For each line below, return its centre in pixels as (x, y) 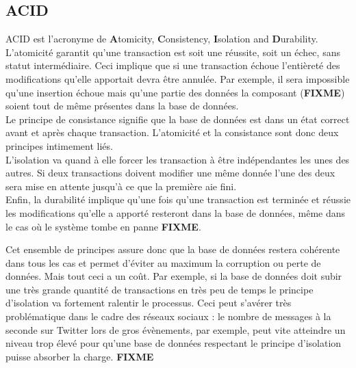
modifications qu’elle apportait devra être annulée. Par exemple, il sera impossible (178, 78)
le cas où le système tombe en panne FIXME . (103, 226)
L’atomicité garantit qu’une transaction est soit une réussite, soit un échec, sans (173, 52)
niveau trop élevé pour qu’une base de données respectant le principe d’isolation (174, 343)
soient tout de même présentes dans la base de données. (122, 106)
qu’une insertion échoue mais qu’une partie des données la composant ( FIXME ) (175, 92)
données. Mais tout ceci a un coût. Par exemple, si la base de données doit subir (174, 276)
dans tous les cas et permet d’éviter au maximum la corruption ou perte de (163, 262)
